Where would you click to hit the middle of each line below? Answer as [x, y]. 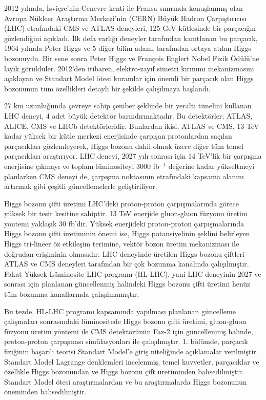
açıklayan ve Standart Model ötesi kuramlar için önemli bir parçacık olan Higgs [129, 78]
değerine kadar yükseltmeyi [211, 166]
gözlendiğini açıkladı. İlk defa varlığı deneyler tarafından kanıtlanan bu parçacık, [131, 38]
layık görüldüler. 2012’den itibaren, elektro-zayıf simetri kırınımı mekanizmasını [129, 68]
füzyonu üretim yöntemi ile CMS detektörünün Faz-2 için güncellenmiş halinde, [129, 331]
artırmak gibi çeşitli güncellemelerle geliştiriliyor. [81, 186]
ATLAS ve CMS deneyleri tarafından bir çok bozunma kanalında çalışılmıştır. [127, 264]
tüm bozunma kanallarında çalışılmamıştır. [72, 294]
